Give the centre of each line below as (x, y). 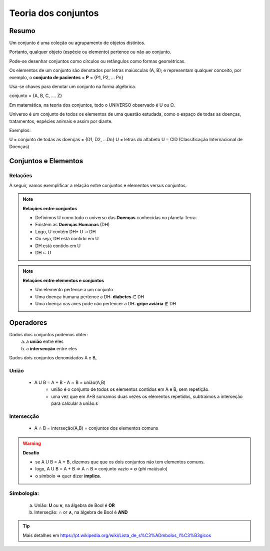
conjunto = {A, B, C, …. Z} (36, 96)
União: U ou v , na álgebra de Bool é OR (74, 505)
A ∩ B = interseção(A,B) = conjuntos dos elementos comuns (96, 428)
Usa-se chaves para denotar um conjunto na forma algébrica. (73, 87)
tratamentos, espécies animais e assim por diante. (61, 121)
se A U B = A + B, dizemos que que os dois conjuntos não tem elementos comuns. (120, 462)
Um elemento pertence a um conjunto (74, 290)
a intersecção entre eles (52, 348)
